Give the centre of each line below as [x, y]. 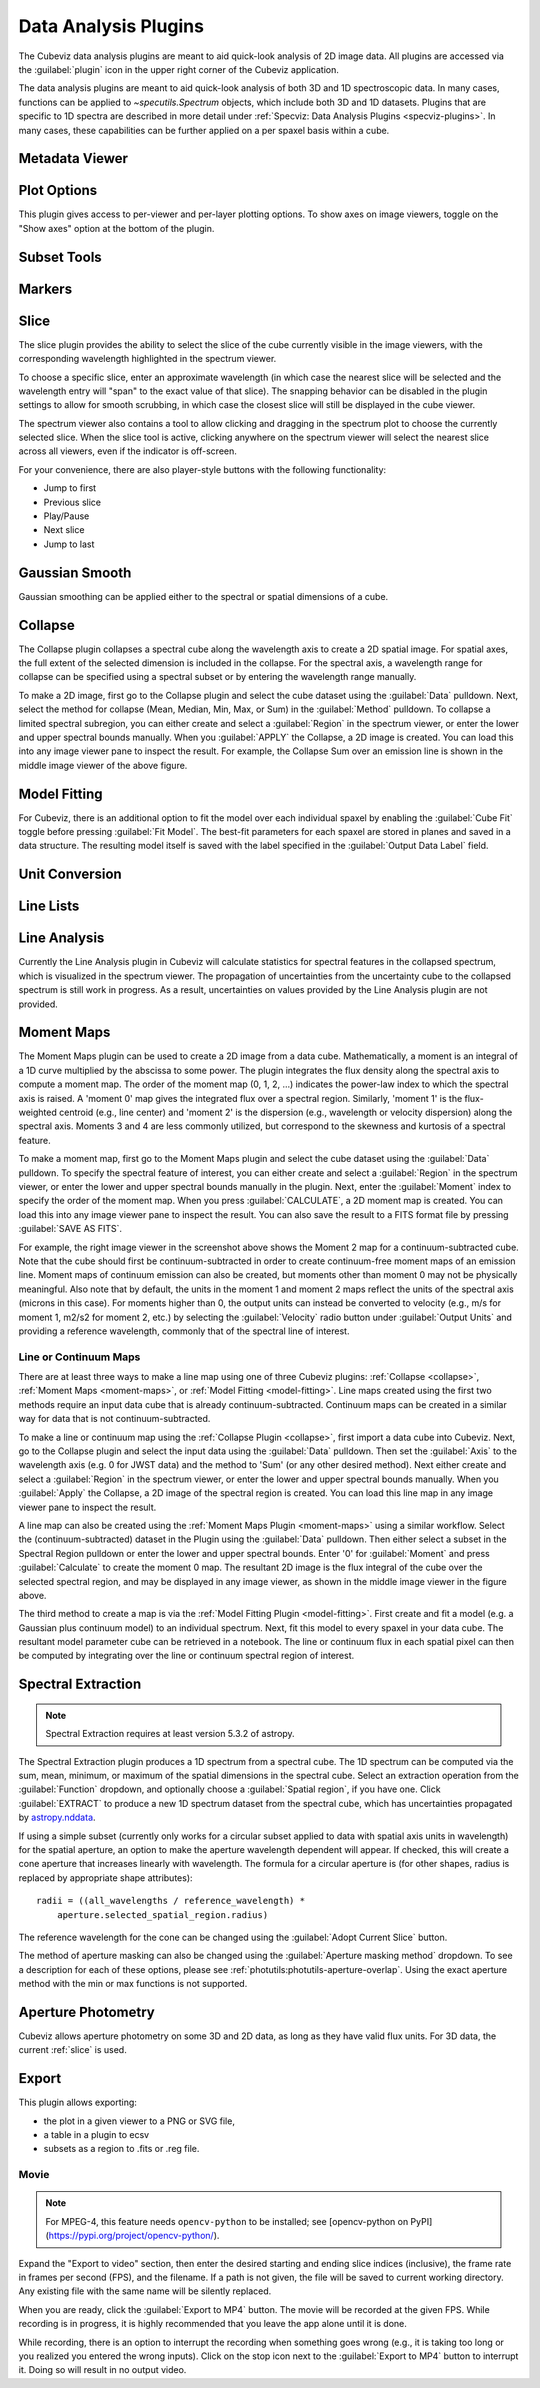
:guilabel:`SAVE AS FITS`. [70, 1229]
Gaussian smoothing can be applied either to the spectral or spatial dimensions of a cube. [203, 596]
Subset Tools [60, 256]
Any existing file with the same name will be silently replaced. [145, 2291]
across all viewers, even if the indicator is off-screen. [127, 451]
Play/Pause [66, 516]
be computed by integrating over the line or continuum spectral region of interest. [186, 1656]
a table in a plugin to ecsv [96, 2135]
